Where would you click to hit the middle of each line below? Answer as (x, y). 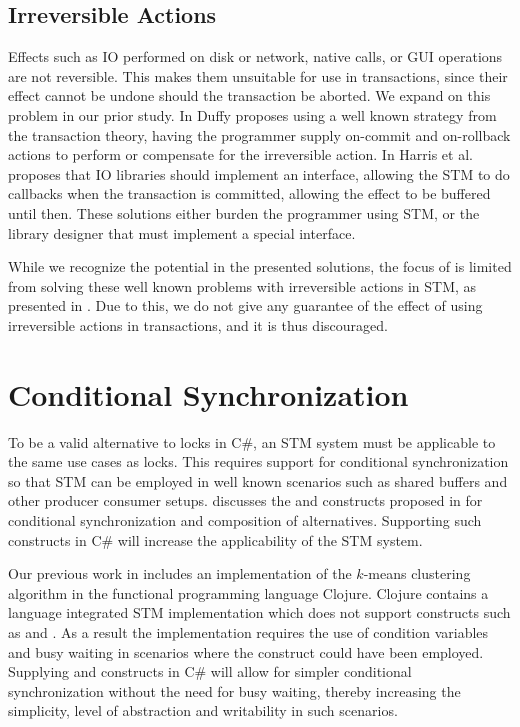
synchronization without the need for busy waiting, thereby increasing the (234, 690)
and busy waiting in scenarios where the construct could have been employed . (246, 651)
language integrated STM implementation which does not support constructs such (259, 612)
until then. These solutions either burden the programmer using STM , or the (244, 212)
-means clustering (417, 573)
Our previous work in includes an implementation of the (180, 573)
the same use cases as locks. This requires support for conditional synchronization (258, 461)
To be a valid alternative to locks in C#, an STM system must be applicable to (252, 441)
